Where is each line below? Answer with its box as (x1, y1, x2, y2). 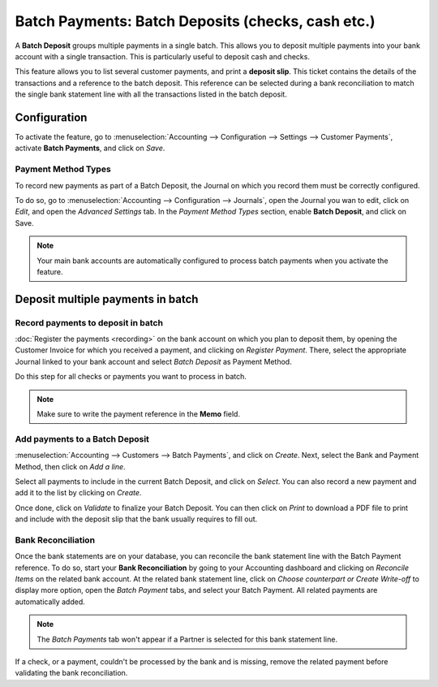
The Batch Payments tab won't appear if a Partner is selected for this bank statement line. (36, 634, 338, 644)
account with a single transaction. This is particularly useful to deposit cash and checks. (15, 51, 310, 61)
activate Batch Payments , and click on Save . (15, 143, 165, 153)
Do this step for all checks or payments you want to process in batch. (15, 372, 247, 382)
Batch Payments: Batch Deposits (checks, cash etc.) (15, 12, 376, 30)
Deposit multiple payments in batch (15, 292, 199, 306)
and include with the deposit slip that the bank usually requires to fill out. (15, 514, 258, 524)
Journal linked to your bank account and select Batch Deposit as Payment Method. (15, 356, 292, 366)
